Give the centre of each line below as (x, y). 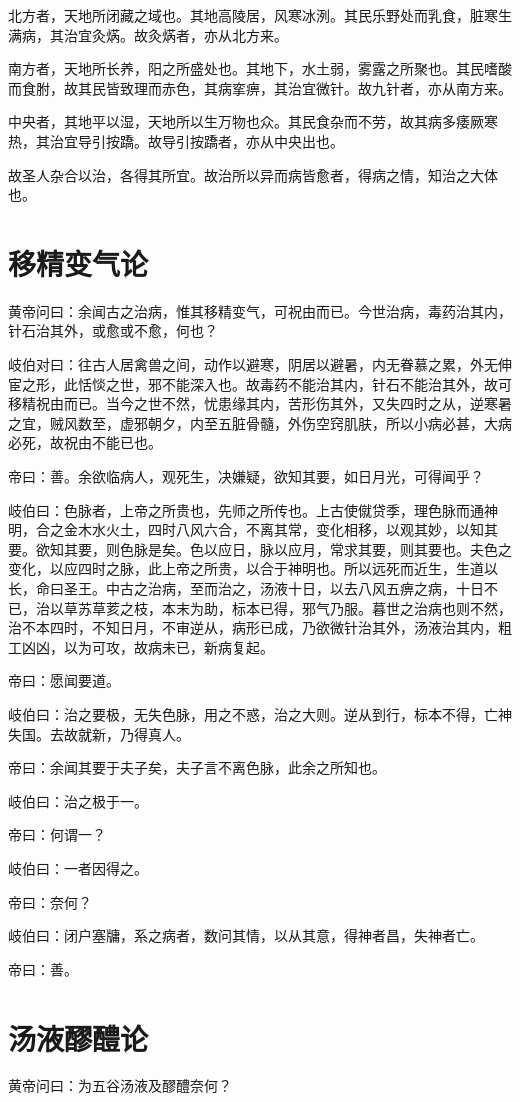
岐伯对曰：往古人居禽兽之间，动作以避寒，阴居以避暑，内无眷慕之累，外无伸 (260, 364)
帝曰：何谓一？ (57, 834)
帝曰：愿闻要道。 (64, 680)
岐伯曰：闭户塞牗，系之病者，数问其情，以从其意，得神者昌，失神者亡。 (246, 935)
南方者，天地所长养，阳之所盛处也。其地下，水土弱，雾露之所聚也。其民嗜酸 (260, 68)
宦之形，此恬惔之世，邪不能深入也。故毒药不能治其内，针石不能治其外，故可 (260, 383)
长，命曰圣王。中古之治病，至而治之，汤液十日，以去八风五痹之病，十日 (246, 588)
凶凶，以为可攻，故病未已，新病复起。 (147, 646)
